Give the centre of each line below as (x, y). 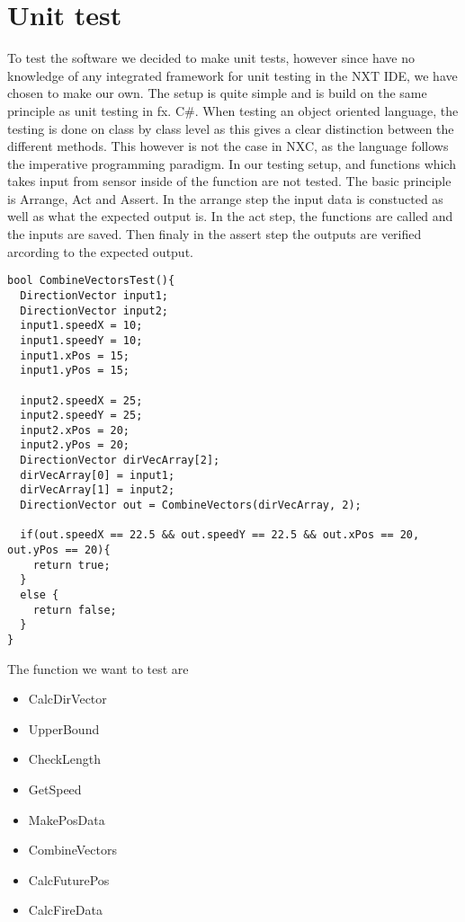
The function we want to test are (98, 668)
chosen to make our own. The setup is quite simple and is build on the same (217, 93)
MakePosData (67, 819)
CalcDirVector (67, 699)
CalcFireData (65, 910)
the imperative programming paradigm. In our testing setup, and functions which (232, 163)
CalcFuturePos (69, 879)
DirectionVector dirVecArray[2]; (120, 461)
